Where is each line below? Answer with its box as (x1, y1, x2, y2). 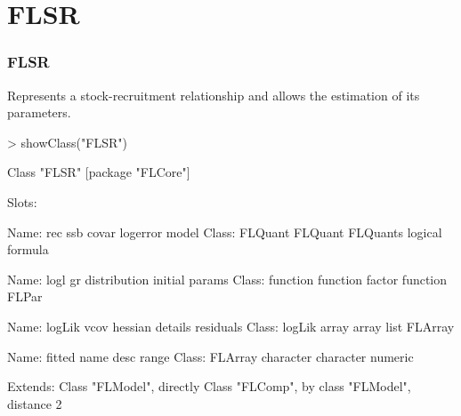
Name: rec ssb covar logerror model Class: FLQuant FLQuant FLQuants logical (7, 222, 442, 241)
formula (7, 240, 49, 259)
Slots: (7, 192, 37, 211)
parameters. (7, 103, 71, 122)
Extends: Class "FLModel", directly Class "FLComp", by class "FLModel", (7, 377, 411, 396)
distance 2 (7, 394, 62, 412)
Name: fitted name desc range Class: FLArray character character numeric (7, 347, 414, 365)
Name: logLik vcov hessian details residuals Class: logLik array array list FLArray (7, 316, 455, 335)
